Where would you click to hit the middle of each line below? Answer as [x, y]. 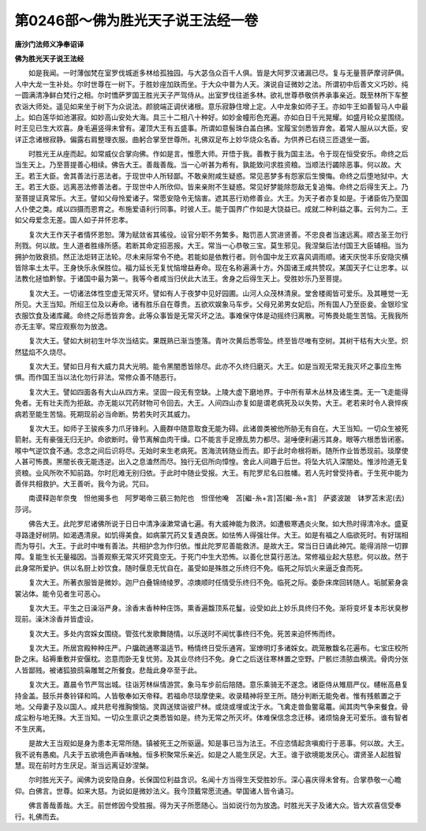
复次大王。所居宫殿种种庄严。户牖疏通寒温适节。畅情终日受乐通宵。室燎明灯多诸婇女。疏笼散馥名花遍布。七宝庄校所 [218, 648]
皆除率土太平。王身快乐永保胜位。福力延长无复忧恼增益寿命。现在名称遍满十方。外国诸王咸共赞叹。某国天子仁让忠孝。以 [211, 268]
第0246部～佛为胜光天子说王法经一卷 [136, 21]
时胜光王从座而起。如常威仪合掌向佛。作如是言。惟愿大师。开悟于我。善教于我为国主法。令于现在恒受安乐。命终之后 [218, 154]
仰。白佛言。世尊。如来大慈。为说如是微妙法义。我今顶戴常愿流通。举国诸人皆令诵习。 [156, 791]
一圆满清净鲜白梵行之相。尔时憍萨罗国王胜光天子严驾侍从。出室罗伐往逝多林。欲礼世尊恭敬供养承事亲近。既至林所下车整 [211, 95]
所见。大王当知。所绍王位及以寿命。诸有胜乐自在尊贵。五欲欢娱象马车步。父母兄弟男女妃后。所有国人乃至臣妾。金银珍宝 [211, 305]
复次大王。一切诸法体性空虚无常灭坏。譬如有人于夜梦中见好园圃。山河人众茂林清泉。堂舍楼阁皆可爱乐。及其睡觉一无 [218, 293]
